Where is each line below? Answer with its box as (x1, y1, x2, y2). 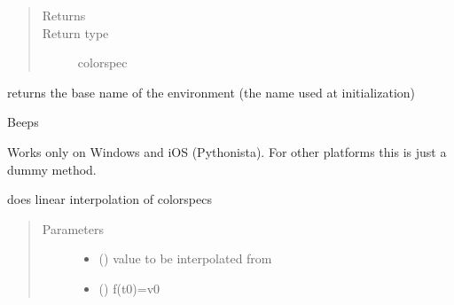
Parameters (42, 219, 104, 238)
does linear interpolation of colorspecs (7, 190, 212, 208)
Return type (42, 23, 109, 42)
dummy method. (7, 160, 97, 178)
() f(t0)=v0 (98, 278, 160, 297)
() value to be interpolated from (98, 249, 272, 268)
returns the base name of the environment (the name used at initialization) (7, 82, 416, 101)
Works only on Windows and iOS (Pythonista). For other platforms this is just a (7, 142, 447, 160)
